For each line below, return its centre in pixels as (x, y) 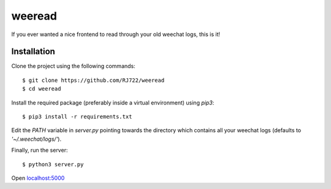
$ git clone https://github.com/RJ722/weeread (93, 80)
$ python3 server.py (53, 164)
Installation (33, 52)
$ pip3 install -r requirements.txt (77, 117)
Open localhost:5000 (38, 178)
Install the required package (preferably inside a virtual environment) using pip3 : (113, 102)
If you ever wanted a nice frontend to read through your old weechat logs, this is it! (116, 34)
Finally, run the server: (40, 150)
